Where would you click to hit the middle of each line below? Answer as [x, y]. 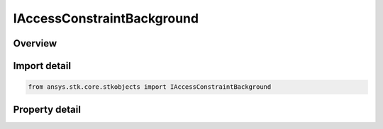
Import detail [42, 66]
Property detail [47, 109]
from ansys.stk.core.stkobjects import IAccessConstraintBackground [150, 87]
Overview [35, 43]
